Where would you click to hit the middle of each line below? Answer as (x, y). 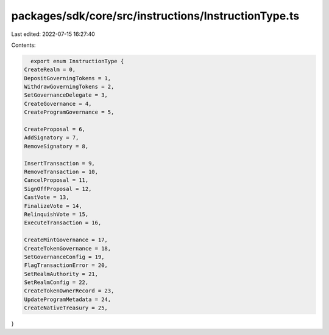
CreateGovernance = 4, (58, 104)
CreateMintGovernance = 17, (66, 240)
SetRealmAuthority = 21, (61, 274)
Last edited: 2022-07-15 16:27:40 (53, 34)
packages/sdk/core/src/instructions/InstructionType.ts (155, 16)
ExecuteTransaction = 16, (63, 223)
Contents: (23, 45)
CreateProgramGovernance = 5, (69, 112)
